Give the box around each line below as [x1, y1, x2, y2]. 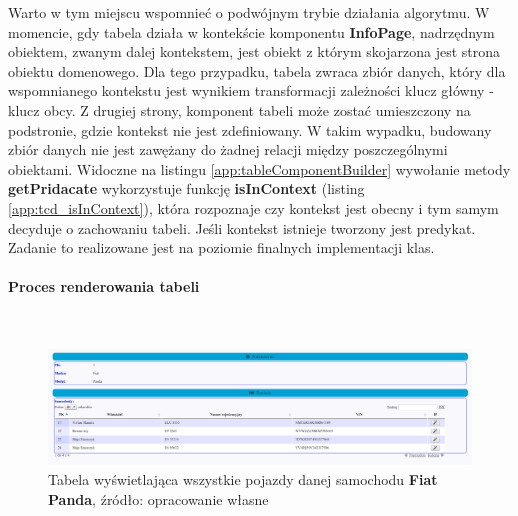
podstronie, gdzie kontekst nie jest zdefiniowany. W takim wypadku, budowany [8, 119, 492, 140]
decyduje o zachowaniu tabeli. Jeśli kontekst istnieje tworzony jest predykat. [8, 217, 476, 238]
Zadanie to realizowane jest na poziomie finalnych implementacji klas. [8, 237, 435, 258]
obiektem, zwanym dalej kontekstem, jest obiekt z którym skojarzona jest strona [8, 41, 501, 62]
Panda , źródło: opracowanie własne [48, 488, 269, 509]
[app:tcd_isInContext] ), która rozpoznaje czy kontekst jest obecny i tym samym [8, 197, 499, 218]
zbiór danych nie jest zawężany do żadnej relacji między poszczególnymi [8, 139, 448, 160]
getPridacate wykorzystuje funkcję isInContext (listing [8, 178, 365, 199]
